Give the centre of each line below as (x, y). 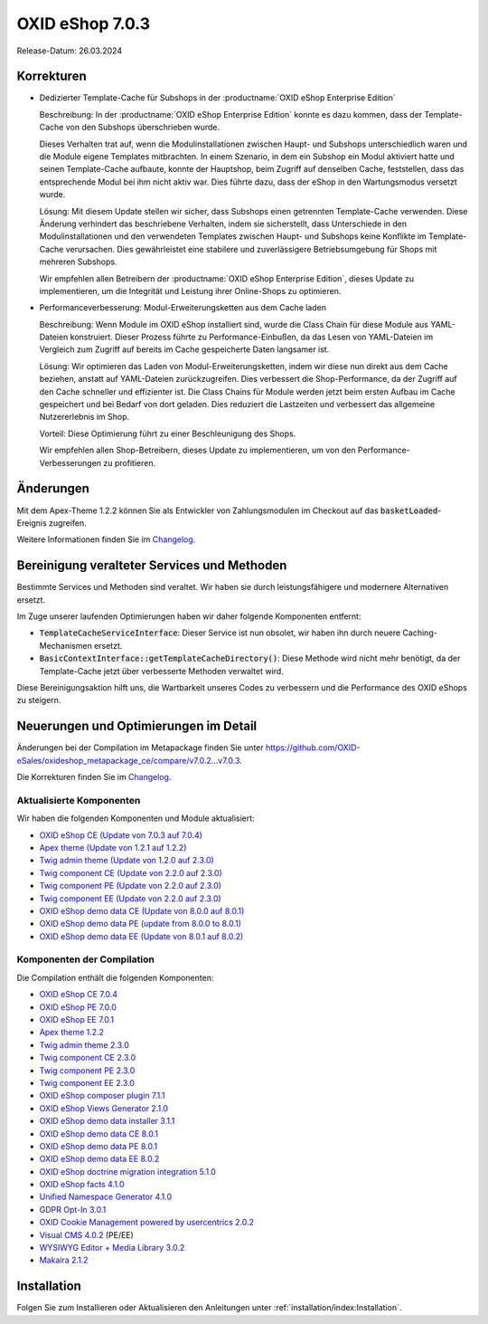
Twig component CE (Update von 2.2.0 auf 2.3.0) (131, 872)
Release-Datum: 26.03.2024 (69, 51)
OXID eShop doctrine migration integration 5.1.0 (128, 1171)
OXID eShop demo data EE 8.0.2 (99, 1159)
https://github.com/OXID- (313, 748)
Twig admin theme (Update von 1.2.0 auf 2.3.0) (127, 861)
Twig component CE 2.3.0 (87, 1058)
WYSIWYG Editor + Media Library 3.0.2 (112, 1248)
